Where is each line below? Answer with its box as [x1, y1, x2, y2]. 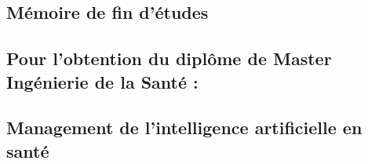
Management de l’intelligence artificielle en [6, 115, 363, 140]
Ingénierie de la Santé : [6, 69, 199, 93]
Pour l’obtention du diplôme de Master [6, 46, 332, 71]
